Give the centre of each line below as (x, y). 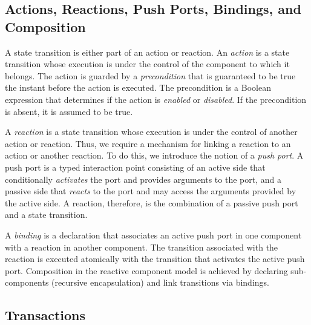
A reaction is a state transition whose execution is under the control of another (151, 132)
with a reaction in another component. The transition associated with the (142, 247)
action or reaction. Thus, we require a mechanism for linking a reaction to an (148, 143)
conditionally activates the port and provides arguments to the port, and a (143, 179)
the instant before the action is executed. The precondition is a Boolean (138, 87)
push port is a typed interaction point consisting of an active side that (135, 167)
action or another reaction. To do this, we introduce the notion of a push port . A (154, 155)
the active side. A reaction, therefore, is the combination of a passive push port (152, 202)
